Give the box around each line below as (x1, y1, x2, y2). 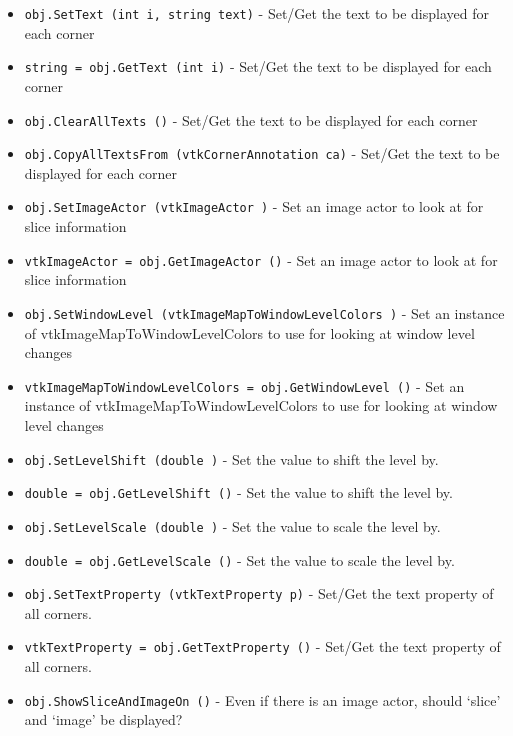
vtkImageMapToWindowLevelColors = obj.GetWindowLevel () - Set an (24, 375, 465, 396)
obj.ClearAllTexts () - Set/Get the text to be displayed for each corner (24, 109, 478, 130)
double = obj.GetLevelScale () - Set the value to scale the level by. (24, 549, 455, 570)
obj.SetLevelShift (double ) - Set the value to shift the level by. (24, 448, 439, 469)
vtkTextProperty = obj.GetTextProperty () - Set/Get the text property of (24, 636, 501, 657)
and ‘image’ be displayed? (24, 709, 183, 730)
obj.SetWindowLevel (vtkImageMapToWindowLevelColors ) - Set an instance (24, 302, 505, 323)
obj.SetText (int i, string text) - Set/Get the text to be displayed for (24, 3, 489, 23)
